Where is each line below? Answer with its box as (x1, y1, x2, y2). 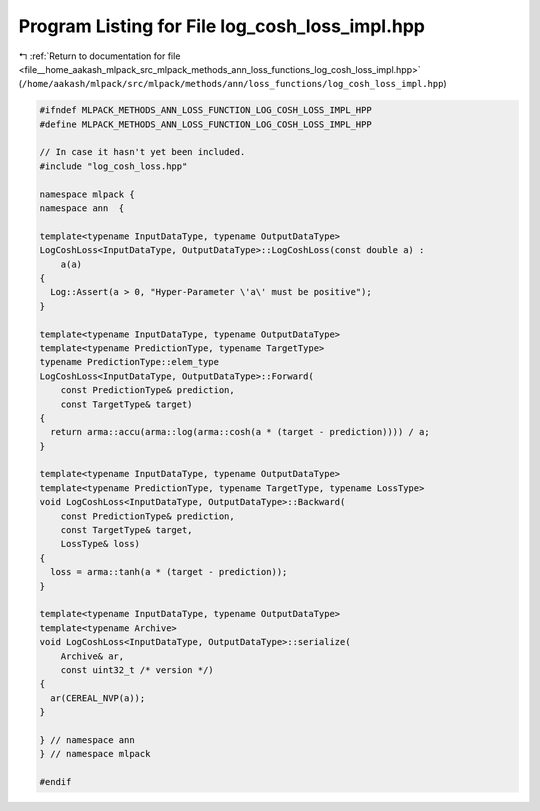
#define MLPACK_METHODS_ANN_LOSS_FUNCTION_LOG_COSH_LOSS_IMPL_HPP (39, 118, 372, 130)
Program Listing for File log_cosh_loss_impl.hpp (18, 15, 425, 37)
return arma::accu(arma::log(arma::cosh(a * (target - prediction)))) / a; (50, 426, 430, 438)
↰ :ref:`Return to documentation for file (18, 50, 181, 62)
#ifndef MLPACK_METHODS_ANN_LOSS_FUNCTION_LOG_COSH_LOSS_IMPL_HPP (39, 105, 372, 116)
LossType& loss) (60, 538, 140, 550)
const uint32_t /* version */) (60, 664, 214, 675)
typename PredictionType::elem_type (39, 356, 220, 368)
